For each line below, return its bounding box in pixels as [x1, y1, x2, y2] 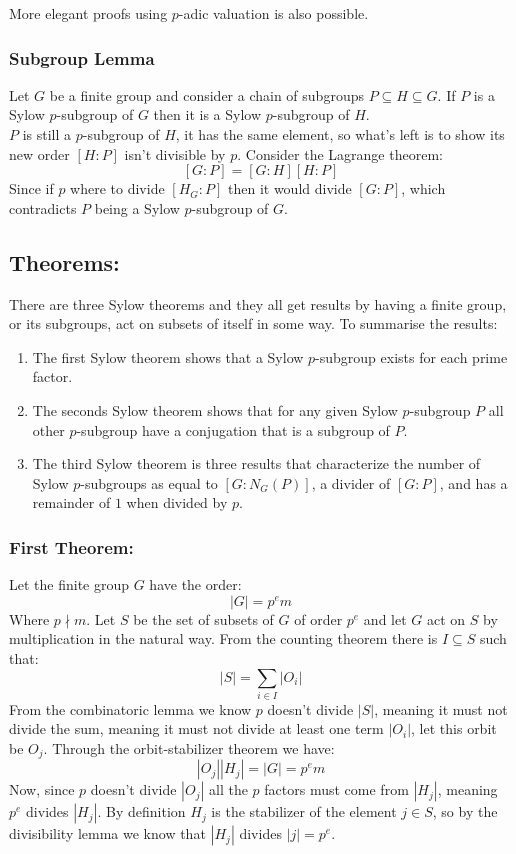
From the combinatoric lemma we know [9, 698, 252, 719]
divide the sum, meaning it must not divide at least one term [9, 718, 384, 739]
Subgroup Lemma [9, 45, 155, 70]
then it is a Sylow [153, 104, 262, 125]
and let [363, 608, 407, 629]
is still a [22, 124, 72, 144]
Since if [9, 178, 54, 199]
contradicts [9, 197, 77, 218]
